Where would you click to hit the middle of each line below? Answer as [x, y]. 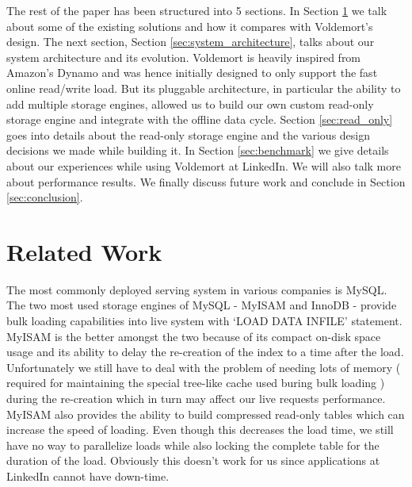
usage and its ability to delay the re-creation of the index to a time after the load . [205, 352]
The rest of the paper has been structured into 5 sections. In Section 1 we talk [197, 10]
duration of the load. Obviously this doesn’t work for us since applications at [193, 460]
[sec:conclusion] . [45, 197]
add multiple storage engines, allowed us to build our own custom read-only [190, 104]
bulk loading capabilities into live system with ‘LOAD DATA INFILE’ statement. [204, 321]
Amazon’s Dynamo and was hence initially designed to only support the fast [192, 73]
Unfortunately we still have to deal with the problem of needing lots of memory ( [204, 367]
